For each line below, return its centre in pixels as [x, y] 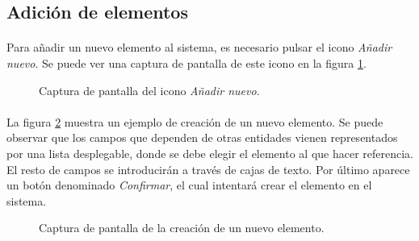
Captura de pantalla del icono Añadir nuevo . [149, 90]
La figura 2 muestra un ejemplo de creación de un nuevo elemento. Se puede [195, 121]
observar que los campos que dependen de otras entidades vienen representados [202, 137]
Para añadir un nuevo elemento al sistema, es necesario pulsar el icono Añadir [199, 47]
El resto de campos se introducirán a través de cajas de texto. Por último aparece [208, 169]
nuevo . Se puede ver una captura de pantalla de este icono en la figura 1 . [186, 62]
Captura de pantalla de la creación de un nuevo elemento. [182, 228]
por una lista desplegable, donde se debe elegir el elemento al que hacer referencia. [210, 153]
